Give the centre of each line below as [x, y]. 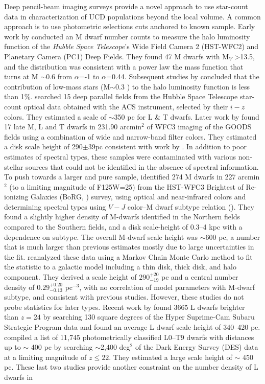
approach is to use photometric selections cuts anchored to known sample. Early [130, 26]
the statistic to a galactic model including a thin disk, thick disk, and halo [120, 267]
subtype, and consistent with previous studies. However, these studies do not [124, 297]
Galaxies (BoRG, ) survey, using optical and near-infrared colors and [138, 197]
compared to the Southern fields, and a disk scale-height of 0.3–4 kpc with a [123, 227]
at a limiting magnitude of [45, 357]
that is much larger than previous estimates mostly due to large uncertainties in [129, 247]
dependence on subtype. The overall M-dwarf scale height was [101, 236]
